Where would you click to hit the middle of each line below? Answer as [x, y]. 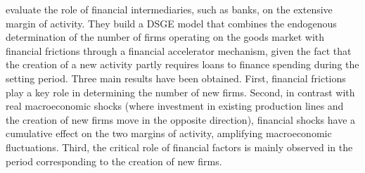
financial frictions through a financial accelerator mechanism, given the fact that [179, 50]
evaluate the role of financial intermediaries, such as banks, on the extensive [169, 9]
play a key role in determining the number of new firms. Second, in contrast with [180, 92]
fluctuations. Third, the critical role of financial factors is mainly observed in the [179, 147]
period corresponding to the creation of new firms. [114, 161]
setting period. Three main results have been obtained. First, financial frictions [176, 78]
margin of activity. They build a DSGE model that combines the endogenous [171, 23]
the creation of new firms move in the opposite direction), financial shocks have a [181, 119]
